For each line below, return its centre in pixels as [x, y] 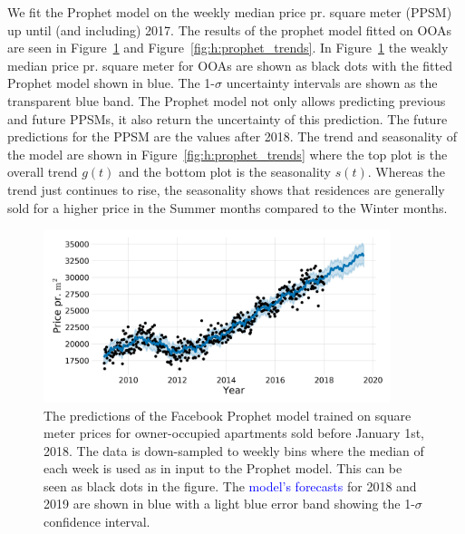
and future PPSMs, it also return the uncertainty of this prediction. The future [228, 118]
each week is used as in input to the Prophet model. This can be [223, 468]
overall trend [43, 172]
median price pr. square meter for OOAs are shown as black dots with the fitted [230, 65]
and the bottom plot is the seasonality [225, 172]
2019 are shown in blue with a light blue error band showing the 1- [229, 504]
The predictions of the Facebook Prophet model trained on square [228, 415]
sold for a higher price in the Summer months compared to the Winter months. [228, 207]
